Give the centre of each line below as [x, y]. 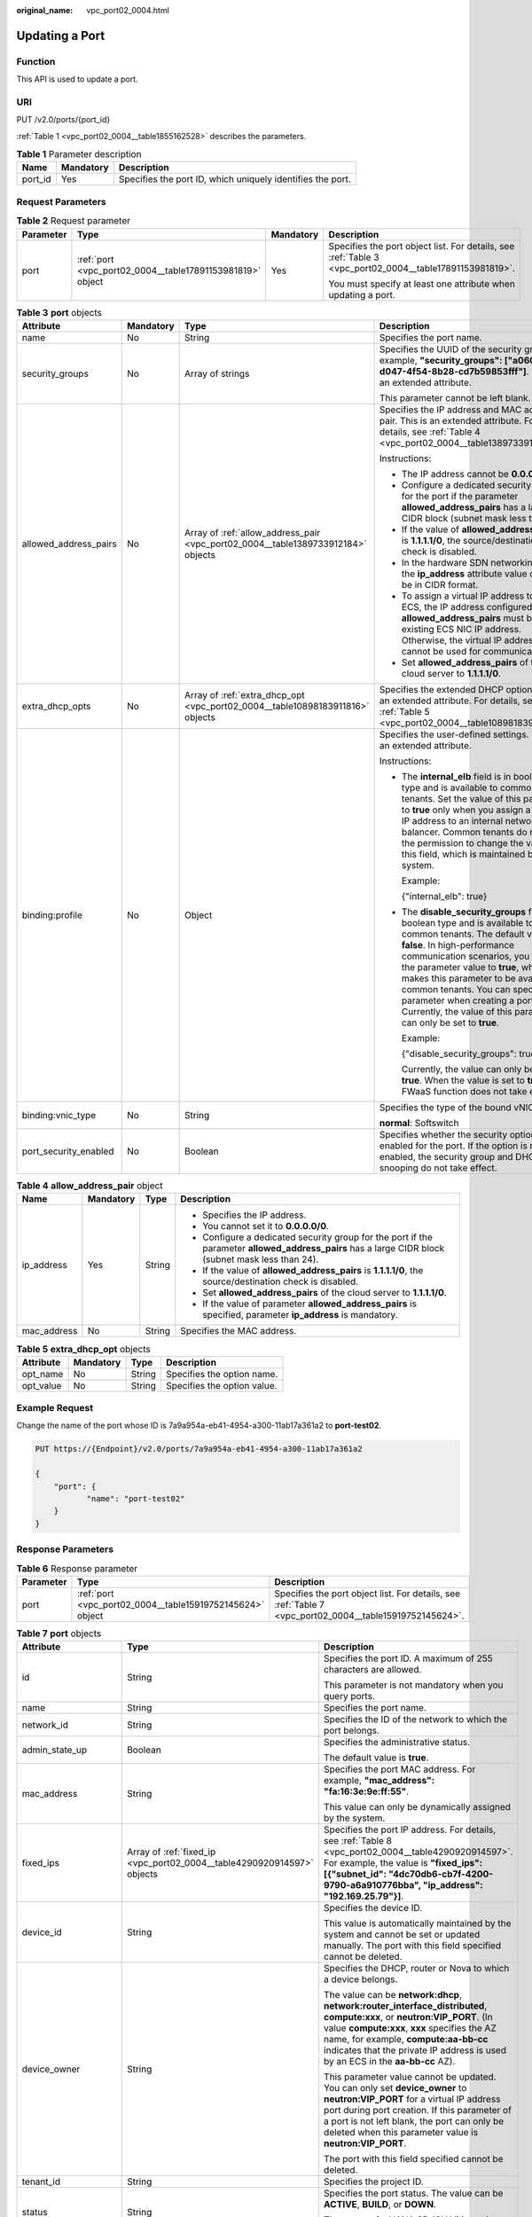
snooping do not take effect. [438, 1168]
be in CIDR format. [440, 584]
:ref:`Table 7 [300, 1604]
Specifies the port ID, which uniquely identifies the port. [235, 179]
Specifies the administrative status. [397, 1743]
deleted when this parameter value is [401, 2133]
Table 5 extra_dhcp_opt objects [83, 1349]
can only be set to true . [450, 1022]
